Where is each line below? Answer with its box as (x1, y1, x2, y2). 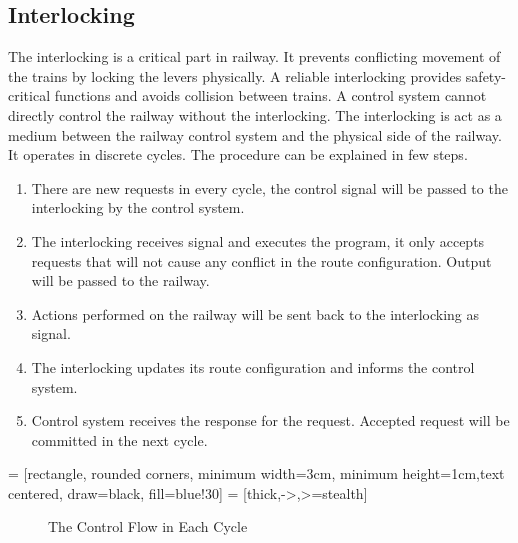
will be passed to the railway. (31, 270, 210, 291)
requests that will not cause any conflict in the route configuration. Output (31, 250, 492, 271)
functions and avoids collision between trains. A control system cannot (54, 85, 487, 106)
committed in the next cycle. (31, 429, 208, 450)
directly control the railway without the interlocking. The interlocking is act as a (8, 104, 502, 125)
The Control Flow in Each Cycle (48, 516, 248, 537)
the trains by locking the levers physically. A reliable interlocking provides (8, 65, 462, 86)
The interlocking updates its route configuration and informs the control (31, 356, 475, 377)
